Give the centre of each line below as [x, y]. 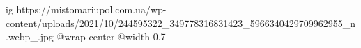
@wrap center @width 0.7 [111, 37]
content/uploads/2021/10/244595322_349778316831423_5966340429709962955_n [181, 23]
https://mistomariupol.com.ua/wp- [91, 9]
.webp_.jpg [30, 37]
